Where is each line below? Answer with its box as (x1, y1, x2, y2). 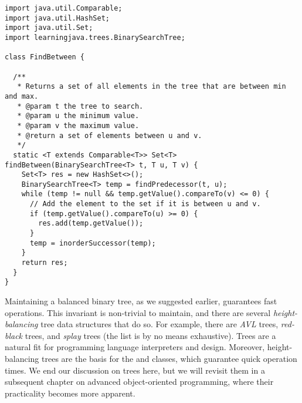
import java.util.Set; (5, 23, 93, 32)
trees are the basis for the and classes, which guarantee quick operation (42, 352, 297, 364)
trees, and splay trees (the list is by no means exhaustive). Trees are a (25, 329, 276, 341)
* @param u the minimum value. (17, 112, 140, 120)
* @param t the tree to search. (17, 102, 144, 110)
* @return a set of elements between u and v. (17, 131, 202, 140)
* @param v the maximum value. (17, 121, 140, 130)
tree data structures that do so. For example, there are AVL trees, (40, 318, 279, 330)
